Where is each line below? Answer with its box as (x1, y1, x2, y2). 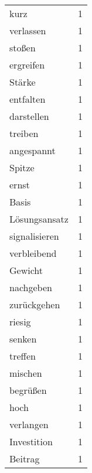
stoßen (9, 41, 36, 54)
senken (9, 332, 37, 345)
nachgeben (9, 280, 52, 294)
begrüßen (9, 383, 47, 397)
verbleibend (9, 246, 57, 260)
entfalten (9, 92, 46, 106)
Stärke (9, 75, 36, 89)
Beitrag (9, 452, 40, 465)
